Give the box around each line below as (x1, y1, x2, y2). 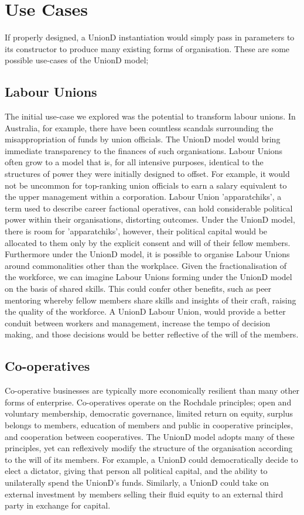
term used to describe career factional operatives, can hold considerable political (5, 202, 293, 214)
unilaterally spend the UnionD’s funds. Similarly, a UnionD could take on (5, 476, 269, 488)
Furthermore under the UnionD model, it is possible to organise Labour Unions (5, 248, 290, 260)
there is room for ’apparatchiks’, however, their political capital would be (5, 225, 268, 237)
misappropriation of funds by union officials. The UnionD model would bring (5, 133, 281, 145)
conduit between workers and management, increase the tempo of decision (5, 316, 271, 329)
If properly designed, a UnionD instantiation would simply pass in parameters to (5, 31, 295, 43)
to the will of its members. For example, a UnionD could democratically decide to (5, 453, 298, 465)
